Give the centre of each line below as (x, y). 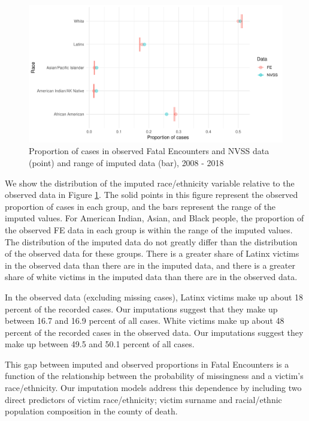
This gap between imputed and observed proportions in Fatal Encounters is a (147, 364)
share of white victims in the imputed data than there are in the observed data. (151, 277)
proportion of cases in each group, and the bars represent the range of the (140, 206)
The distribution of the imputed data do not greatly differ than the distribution (151, 241)
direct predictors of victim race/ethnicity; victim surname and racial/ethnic (143, 399)
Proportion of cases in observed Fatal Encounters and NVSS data (149, 151)
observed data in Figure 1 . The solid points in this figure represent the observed (152, 195)
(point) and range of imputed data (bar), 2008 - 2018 (126, 162)
